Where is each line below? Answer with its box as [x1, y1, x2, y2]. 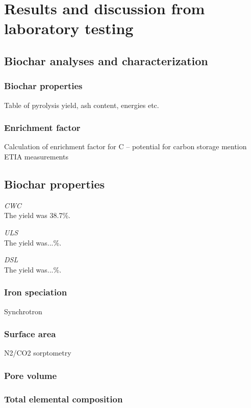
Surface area [4, 328, 56, 340]
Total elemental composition [4, 392, 123, 405]
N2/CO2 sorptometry [4, 347, 71, 358]
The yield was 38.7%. [4, 210, 70, 221]
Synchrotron [4, 306, 42, 316]
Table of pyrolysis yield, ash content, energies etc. [4, 99, 159, 110]
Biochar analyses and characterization [4, 52, 208, 68]
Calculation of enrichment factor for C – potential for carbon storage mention [4, 141, 247, 152]
